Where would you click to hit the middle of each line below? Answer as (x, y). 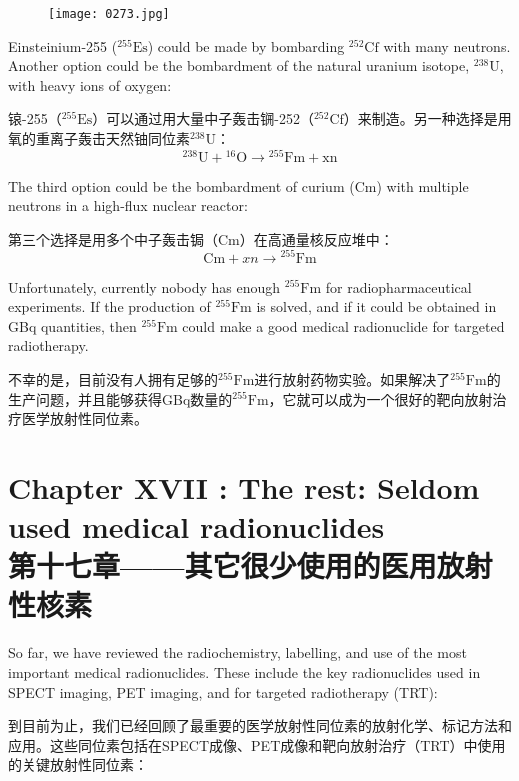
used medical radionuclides (196, 526)
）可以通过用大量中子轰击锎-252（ (203, 118)
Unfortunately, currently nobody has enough (144, 286)
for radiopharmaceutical (398, 286)
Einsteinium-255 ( (63, 45)
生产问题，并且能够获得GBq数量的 (120, 398)
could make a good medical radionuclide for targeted (343, 325)
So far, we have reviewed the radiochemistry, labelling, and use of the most (237, 652)
